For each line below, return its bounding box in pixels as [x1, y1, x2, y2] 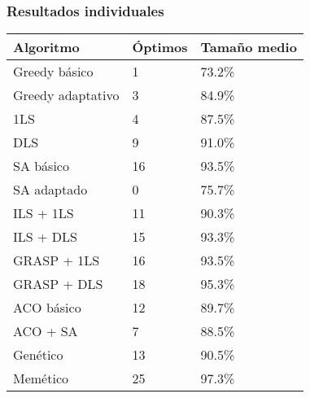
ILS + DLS [13, 227, 77, 247]
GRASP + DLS [13, 274, 103, 294]
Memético [13, 369, 68, 388]
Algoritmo [13, 37, 80, 57]
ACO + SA [13, 321, 78, 341]
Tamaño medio [200, 37, 297, 57]
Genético [13, 345, 63, 365]
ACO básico [13, 298, 81, 317]
